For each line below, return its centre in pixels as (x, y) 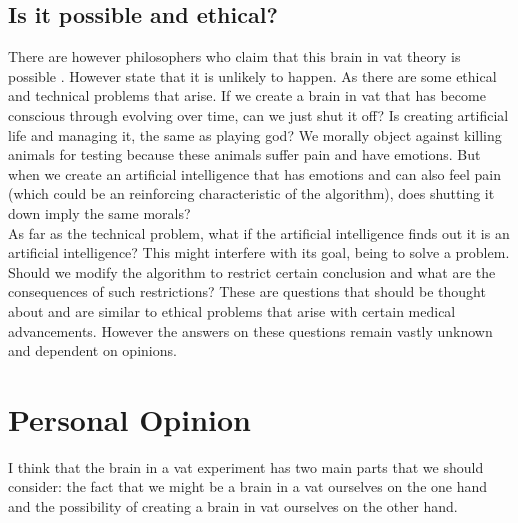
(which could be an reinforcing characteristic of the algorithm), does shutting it (251, 193)
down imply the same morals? (99, 212)
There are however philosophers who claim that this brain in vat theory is (234, 56)
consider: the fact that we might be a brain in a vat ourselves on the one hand (248, 486)
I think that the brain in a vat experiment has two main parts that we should (246, 466)
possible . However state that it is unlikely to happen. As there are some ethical (252, 75)
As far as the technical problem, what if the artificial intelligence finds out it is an (259, 232)
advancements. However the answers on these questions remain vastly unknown (250, 330)
